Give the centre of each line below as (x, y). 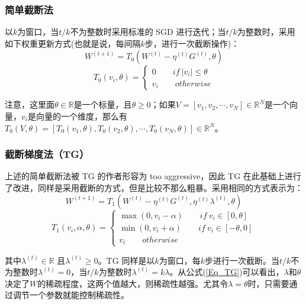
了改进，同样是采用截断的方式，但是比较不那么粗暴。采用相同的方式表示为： (154, 187)
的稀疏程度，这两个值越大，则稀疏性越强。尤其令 (133, 283)
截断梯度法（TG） (47, 154)
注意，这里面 (30, 104)
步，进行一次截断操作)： (192, 43)
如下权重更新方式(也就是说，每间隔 (73, 43)
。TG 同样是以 (126, 260)
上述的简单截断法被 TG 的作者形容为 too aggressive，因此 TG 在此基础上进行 (153, 176)
